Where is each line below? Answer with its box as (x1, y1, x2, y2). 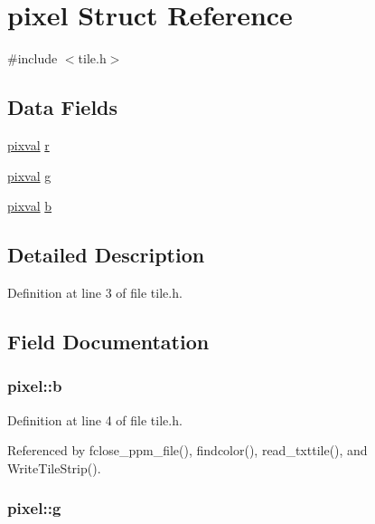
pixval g (7, 166, 52, 185)
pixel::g (7, 497, 61, 519)
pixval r (7, 135, 50, 154)
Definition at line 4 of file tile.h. (7, 410, 183, 429)
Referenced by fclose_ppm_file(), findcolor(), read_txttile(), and (7, 441, 368, 460)
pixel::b (7, 375, 62, 397)
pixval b (7, 196, 52, 215)
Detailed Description (7, 241, 205, 269)
